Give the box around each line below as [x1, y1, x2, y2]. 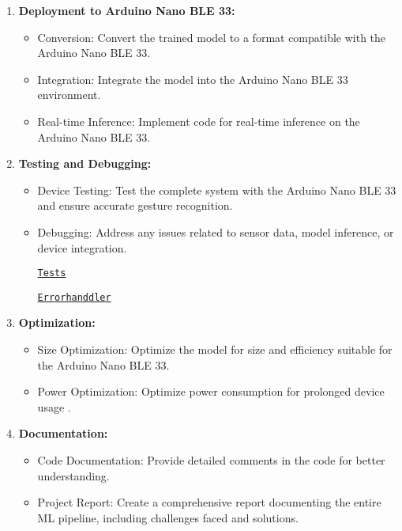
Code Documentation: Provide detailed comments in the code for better [37, 452, 385, 468]
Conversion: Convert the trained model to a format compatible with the [37, 28, 386, 45]
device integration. [37, 239, 127, 256]
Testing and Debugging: [18, 155, 152, 172]
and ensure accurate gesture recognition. [37, 197, 233, 214]
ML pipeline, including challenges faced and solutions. [37, 509, 299, 525]
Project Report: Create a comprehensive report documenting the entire [37, 494, 381, 510]
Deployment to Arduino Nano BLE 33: [18, 2, 235, 18]
